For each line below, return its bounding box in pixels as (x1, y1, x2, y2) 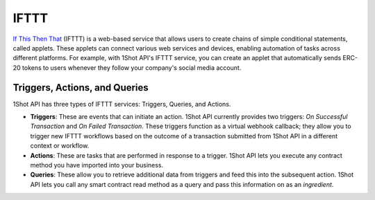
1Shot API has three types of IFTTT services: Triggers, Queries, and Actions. (12, 100, 231, 108)
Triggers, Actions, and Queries (12, 82, 149, 93)
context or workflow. (30, 142, 90, 150)
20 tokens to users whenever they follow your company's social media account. (12, 63, 242, 72)
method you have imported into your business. (30, 161, 164, 169)
